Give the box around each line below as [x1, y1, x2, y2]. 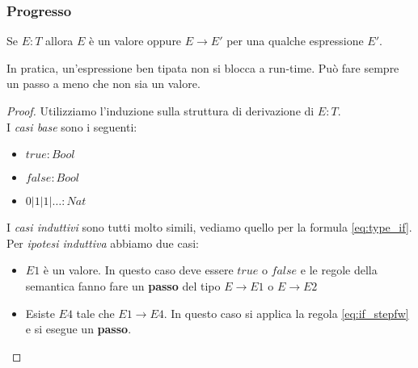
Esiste [25, 304, 55, 321]
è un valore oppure [89, 32, 182, 49]
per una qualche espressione [226, 32, 364, 49]
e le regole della [300, 261, 378, 278]
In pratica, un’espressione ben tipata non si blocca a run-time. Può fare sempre [6, 59, 399, 76]
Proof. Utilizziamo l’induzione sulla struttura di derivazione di [6, 102, 315, 119]
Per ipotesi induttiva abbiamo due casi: [6, 234, 199, 251]
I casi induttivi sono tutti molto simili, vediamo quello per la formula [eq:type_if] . [6, 219, 412, 236]
